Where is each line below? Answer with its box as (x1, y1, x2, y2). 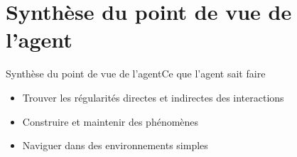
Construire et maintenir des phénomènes (22, 114, 199, 129)
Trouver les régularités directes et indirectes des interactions (22, 90, 284, 104)
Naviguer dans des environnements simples (22, 138, 208, 153)
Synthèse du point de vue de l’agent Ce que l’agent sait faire (6, 66, 266, 81)
